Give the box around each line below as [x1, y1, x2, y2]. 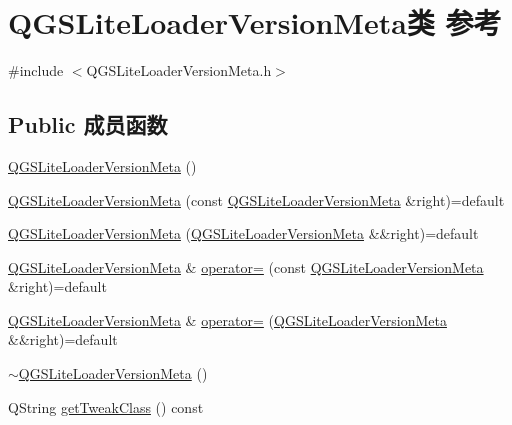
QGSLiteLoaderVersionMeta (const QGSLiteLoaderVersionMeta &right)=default [8, 189, 505, 210]
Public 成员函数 [8, 109, 168, 140]
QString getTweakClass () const [8, 396, 204, 417]
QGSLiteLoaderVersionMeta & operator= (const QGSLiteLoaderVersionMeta [8, 256, 484, 277]
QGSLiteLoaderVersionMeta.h [86, 60, 272, 81]
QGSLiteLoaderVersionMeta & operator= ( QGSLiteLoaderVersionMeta [8, 309, 447, 330]
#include [8, 60, 64, 81]
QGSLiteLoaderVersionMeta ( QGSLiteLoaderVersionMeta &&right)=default [8, 223, 479, 244]
